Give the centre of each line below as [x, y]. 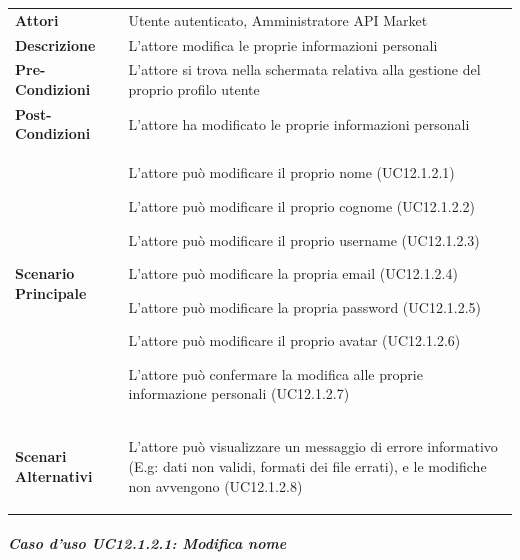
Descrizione [55, 44]
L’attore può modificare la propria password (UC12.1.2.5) [305, 306]
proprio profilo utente [194, 89]
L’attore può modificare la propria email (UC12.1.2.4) [293, 273]
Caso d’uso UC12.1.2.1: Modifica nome [147, 543]
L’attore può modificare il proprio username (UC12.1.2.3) [304, 239]
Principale [51, 292]
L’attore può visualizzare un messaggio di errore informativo [313, 446]
